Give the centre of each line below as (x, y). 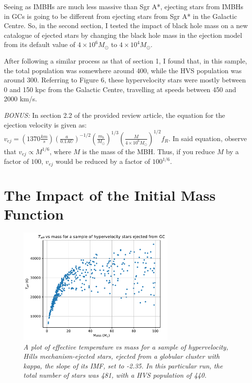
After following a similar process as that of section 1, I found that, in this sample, (126, 60)
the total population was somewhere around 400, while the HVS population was (123, 70)
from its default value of (40, 44)
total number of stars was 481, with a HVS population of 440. (115, 375)
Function (34, 214)
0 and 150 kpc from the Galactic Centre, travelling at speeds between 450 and (120, 89)
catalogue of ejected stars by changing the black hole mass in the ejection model (123, 35)
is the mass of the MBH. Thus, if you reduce (149, 151)
